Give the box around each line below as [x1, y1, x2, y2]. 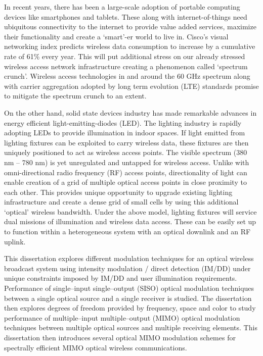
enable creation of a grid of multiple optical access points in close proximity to [4, 177, 247, 187]
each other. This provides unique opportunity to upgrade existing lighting [4, 186, 233, 197]
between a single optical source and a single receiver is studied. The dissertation [4, 292, 252, 303]
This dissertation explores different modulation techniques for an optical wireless [4, 253, 254, 264]
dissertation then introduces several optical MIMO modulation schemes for [4, 332, 236, 342]
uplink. [4, 236, 26, 246]
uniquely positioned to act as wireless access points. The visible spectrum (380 [4, 147, 247, 158]
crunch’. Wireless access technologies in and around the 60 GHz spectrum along [4, 71, 250, 81]
